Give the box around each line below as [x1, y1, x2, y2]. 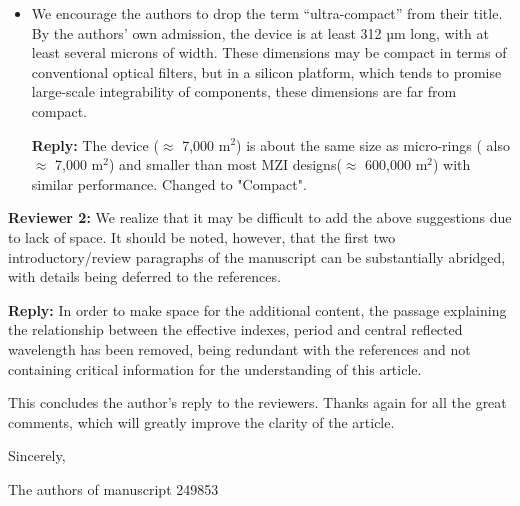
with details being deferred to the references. [8, 266, 281, 287]
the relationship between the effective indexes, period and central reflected [8, 319, 463, 340]
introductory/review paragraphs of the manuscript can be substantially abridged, [8, 246, 506, 267]
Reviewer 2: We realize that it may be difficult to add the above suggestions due [8, 207, 512, 228]
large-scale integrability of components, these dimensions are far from [31, 81, 457, 102]
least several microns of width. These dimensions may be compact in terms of [31, 42, 507, 63]
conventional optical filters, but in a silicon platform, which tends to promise [31, 61, 502, 82]
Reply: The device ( [31, 134, 159, 155]
